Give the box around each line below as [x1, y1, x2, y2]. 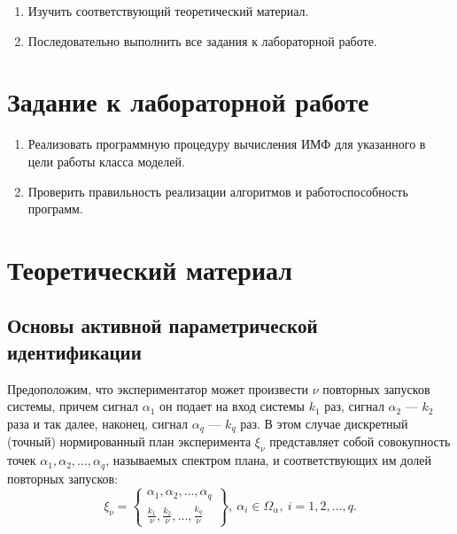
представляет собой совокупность [269, 432, 451, 451]
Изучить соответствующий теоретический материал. [27, 2, 309, 19]
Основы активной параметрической [7, 312, 318, 339]
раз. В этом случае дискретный [240, 414, 408, 432]
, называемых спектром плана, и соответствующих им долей [105, 451, 432, 469]
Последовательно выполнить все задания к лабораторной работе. [27, 31, 377, 50]
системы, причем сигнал [7, 397, 139, 415]
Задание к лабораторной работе [7, 83, 369, 120]
